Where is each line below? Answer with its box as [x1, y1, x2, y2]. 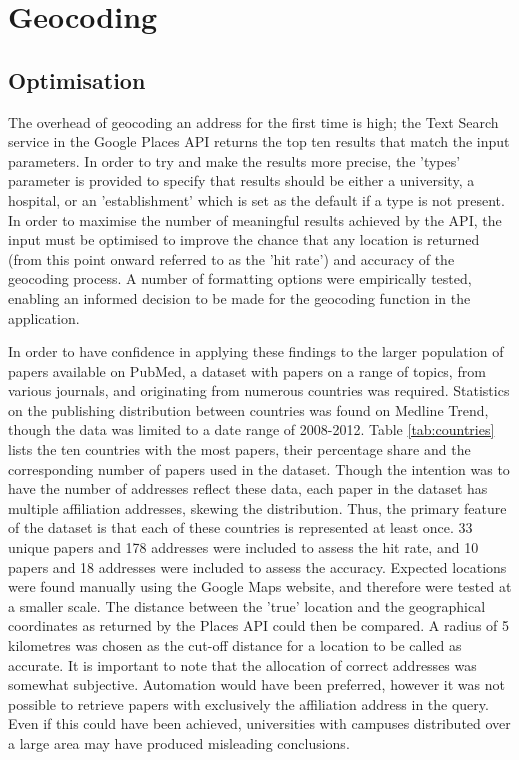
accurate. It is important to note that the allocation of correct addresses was [8, 654, 477, 675]
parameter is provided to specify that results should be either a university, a [8, 170, 475, 191]
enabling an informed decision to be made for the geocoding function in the [8, 287, 471, 308]
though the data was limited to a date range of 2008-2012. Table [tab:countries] [8, 419, 495, 440]
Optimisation [8, 64, 146, 95]
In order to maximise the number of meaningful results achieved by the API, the [8, 209, 502, 230]
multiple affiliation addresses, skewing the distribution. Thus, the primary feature [8, 497, 507, 518]
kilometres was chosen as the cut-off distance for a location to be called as [8, 635, 462, 656]
